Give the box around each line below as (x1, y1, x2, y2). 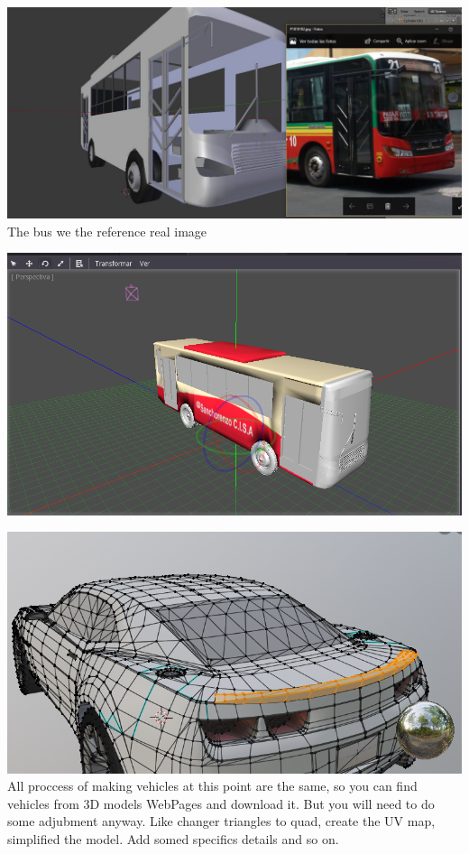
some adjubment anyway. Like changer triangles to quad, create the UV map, (7, 812, 436, 831)
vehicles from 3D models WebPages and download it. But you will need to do (7, 794, 435, 812)
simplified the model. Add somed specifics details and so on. (7, 829, 339, 848)
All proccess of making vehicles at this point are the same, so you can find (7, 776, 418, 795)
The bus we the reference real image (7, 221, 207, 240)
